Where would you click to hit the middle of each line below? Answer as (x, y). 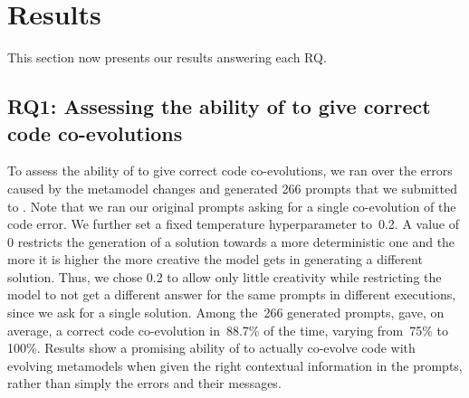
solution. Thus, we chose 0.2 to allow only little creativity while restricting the (225, 276)
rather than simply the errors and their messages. (144, 383)
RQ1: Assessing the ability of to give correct (219, 106)
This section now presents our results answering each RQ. (167, 57)
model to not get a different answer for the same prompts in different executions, (232, 294)
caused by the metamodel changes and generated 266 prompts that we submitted (232, 188)
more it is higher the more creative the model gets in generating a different (215, 259)
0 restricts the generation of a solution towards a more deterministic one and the (231, 241)
